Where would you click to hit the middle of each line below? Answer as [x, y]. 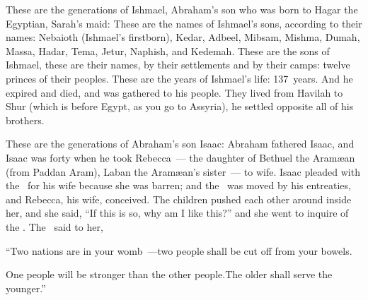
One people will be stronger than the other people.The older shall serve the [169, 274]
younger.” [26, 288]
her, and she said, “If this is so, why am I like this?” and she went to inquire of [177, 213]
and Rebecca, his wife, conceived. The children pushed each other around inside [179, 199]
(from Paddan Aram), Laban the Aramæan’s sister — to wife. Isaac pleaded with [183, 171]
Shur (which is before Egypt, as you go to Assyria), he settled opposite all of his [180, 106]
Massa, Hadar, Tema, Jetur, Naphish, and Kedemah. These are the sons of [168, 50]
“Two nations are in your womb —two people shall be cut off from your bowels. [179, 250]
